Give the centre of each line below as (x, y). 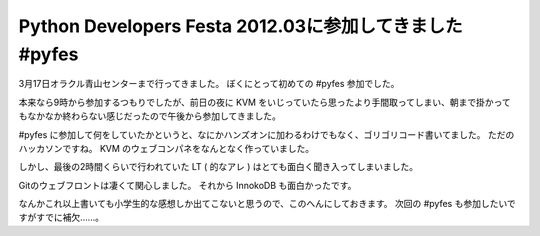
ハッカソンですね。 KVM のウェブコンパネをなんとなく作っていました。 (166, 148)
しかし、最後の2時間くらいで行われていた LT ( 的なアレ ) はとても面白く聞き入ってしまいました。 (218, 167)
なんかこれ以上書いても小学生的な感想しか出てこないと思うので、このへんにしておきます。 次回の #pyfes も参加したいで (267, 204)
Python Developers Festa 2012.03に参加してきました (240, 26)
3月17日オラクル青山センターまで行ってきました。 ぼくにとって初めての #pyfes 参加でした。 (209, 84)
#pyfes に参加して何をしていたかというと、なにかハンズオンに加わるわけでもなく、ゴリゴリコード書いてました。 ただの (266, 134)
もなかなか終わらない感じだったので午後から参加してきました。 (150, 116)
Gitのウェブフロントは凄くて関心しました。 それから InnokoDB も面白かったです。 (187, 185)
